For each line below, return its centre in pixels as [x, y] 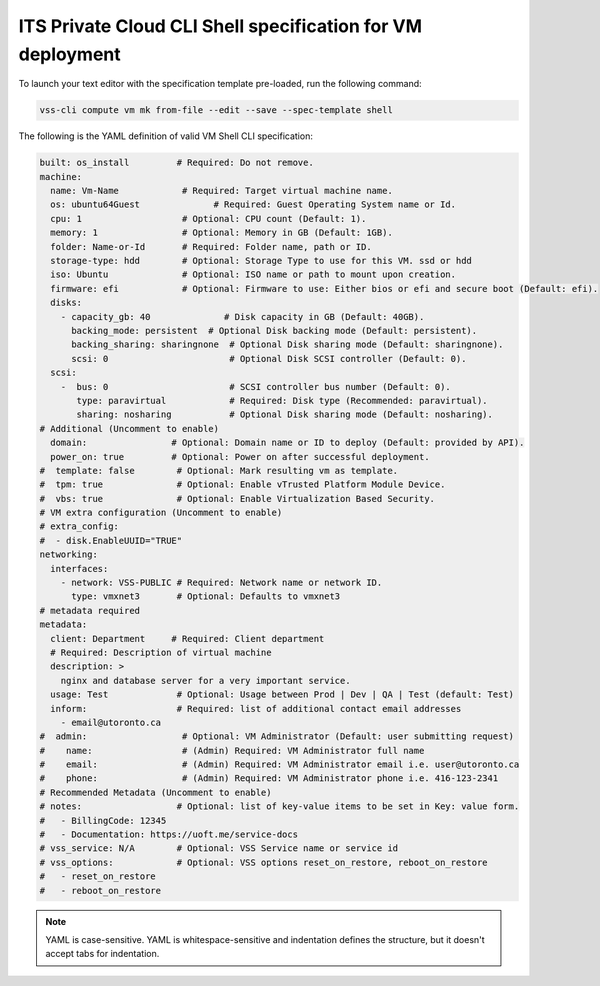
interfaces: [79, 568]
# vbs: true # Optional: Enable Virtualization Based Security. [237, 498]
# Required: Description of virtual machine [161, 652]
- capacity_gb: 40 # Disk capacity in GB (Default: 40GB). [242, 316]
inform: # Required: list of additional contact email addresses [256, 708]
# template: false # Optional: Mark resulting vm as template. [219, 470]
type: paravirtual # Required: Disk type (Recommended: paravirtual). [282, 400]
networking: [69, 554]
